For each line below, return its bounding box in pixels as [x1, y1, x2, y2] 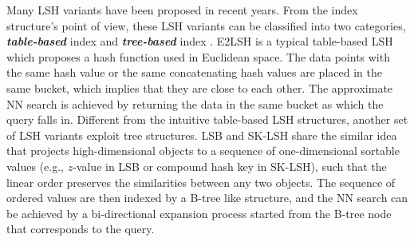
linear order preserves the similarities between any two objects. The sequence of [6, 173, 396, 190]
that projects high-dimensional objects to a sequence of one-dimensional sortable [6, 142, 400, 159]
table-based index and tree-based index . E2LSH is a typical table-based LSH [6, 33, 393, 50]
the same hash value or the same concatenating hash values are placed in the [6, 64, 382, 81]
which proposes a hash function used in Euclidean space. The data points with [6, 48, 390, 65]
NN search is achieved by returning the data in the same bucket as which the [6, 95, 384, 112]
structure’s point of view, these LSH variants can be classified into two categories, [6, 17, 406, 34]
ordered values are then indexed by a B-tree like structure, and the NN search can [6, 189, 408, 206]
